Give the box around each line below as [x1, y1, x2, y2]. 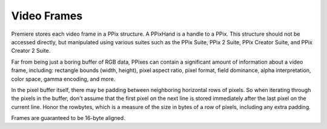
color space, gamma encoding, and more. [11, 75, 116, 82]
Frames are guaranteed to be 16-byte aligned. [11, 114, 125, 122]
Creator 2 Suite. [11, 47, 51, 55]
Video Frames [11, 9, 83, 22]
